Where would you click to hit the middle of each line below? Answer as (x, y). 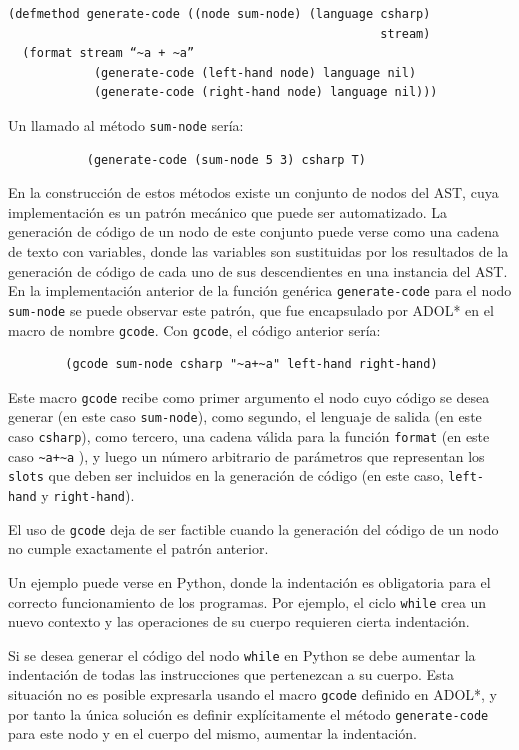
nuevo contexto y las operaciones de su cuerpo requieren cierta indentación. (239, 621)
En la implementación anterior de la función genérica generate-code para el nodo (260, 290)
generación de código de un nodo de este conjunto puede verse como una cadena (253, 231)
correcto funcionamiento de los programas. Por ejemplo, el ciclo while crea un (247, 601)
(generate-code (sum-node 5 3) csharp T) (226, 159)
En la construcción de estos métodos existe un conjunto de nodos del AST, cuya (253, 192)
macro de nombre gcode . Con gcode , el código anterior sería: (194, 329)
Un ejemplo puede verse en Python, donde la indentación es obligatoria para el (249, 581)
